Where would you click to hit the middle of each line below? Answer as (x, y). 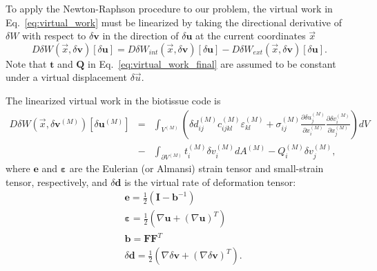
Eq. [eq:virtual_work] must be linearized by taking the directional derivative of (174, 22)
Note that (26, 63)
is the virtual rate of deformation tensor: (210, 181)
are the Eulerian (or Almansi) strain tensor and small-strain (196, 168)
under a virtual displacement (66, 77)
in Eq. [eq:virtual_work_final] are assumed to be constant (212, 63)
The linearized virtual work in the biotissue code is (113, 100)
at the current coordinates (251, 36)
